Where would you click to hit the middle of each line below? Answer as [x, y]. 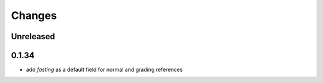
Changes [34, 15]
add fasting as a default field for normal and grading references [104, 70]
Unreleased [33, 36]
